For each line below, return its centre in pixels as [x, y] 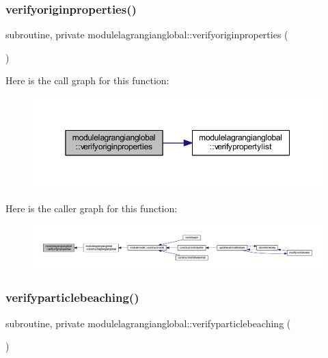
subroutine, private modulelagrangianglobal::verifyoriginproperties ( [147, 35]
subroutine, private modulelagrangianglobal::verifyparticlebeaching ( [148, 323]
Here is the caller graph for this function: [92, 208]
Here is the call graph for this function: [87, 80]
